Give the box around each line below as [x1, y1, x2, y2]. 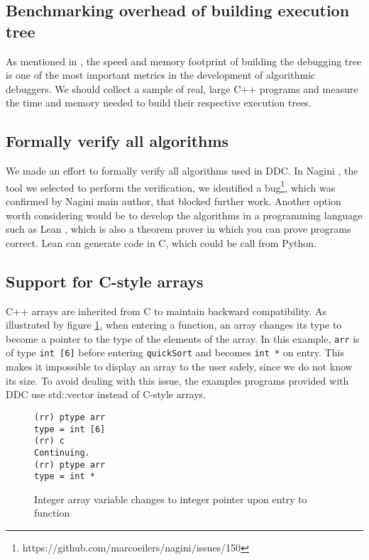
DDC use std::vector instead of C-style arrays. [6, 387, 206, 402]
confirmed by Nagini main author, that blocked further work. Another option [6, 194, 341, 209]
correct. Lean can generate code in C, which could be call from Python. [6, 235, 317, 250]
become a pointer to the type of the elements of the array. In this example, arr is [6, 331, 360, 346]
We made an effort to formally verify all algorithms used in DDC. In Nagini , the [6, 163, 358, 178]
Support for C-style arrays [6, 270, 204, 292]
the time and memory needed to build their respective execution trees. [6, 95, 312, 110]
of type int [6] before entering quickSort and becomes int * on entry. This [6, 345, 344, 360]
